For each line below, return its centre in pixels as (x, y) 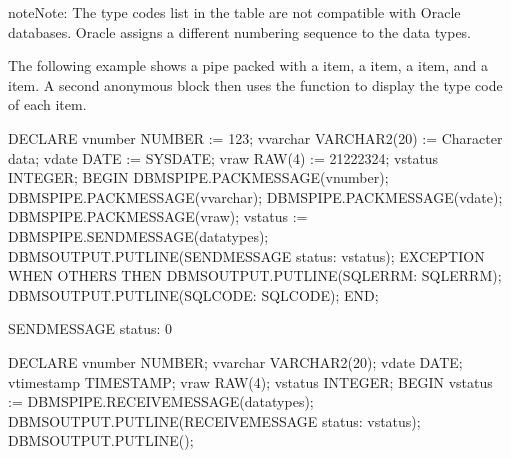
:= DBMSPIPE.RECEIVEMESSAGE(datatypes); (161, 401)
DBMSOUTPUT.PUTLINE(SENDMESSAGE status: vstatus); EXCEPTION (246, 255)
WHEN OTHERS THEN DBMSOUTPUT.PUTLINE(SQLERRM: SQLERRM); (255, 275)
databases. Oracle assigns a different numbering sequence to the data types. (240, 31)
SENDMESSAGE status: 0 (90, 328)
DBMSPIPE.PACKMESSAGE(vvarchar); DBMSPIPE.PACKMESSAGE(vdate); (255, 196)
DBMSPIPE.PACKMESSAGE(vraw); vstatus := (158, 216)
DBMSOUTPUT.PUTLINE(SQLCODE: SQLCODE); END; (193, 294)
